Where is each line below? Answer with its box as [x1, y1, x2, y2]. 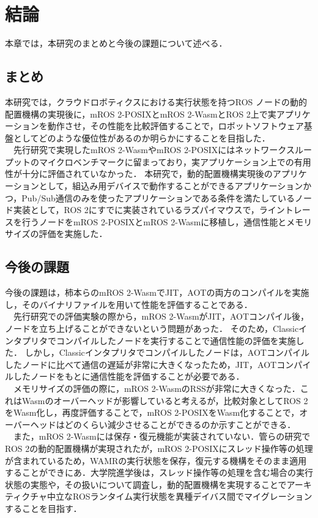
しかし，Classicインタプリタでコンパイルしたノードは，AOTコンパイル [24, 346, 309, 359]
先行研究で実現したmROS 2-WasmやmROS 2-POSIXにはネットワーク [13, 143, 286, 156]
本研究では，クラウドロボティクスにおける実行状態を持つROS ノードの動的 [5, 95, 307, 108]
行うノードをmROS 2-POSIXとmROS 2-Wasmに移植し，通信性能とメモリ [21, 215, 312, 228]
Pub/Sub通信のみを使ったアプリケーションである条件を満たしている [21, 191, 295, 204]
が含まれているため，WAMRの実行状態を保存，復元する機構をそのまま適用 [5, 454, 307, 467]
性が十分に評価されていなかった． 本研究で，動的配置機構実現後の [5, 167, 273, 180]
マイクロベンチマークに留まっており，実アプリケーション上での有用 [39, 155, 311, 168]
